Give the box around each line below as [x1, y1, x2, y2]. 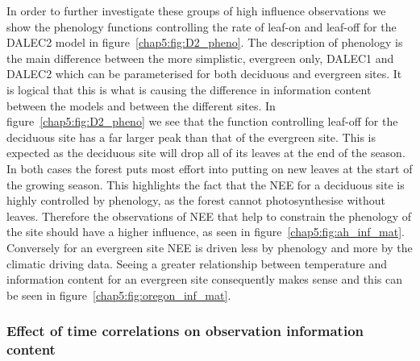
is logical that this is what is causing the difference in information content [6, 81, 372, 98]
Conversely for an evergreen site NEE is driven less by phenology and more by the [6, 239, 413, 255]
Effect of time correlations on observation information [6, 321, 364, 341]
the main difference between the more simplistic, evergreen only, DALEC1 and [6, 49, 394, 66]
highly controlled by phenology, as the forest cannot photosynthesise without [6, 192, 385, 209]
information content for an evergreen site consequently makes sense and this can [6, 271, 402, 288]
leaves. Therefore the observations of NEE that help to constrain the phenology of [6, 207, 412, 224]
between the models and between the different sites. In [6, 97, 276, 114]
